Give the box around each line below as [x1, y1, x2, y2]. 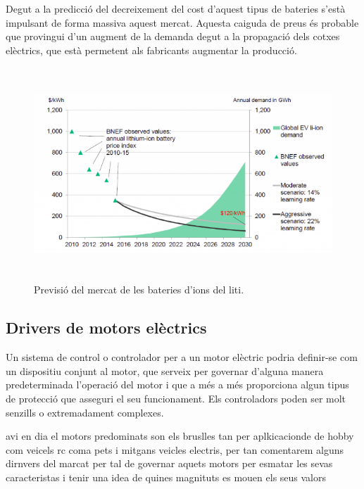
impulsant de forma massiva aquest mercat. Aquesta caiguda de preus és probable [6, 15, 359, 30]
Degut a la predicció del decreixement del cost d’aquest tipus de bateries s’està [6, 1, 346, 15]
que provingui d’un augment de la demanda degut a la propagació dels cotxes [6, 29, 340, 44]
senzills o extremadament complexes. [6, 405, 164, 419]
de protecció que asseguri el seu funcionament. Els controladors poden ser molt [6, 390, 346, 405]
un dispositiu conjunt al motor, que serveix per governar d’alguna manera [6, 363, 324, 378]
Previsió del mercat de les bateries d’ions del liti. [34, 282, 244, 297]
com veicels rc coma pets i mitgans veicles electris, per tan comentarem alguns [6, 442, 344, 457]
